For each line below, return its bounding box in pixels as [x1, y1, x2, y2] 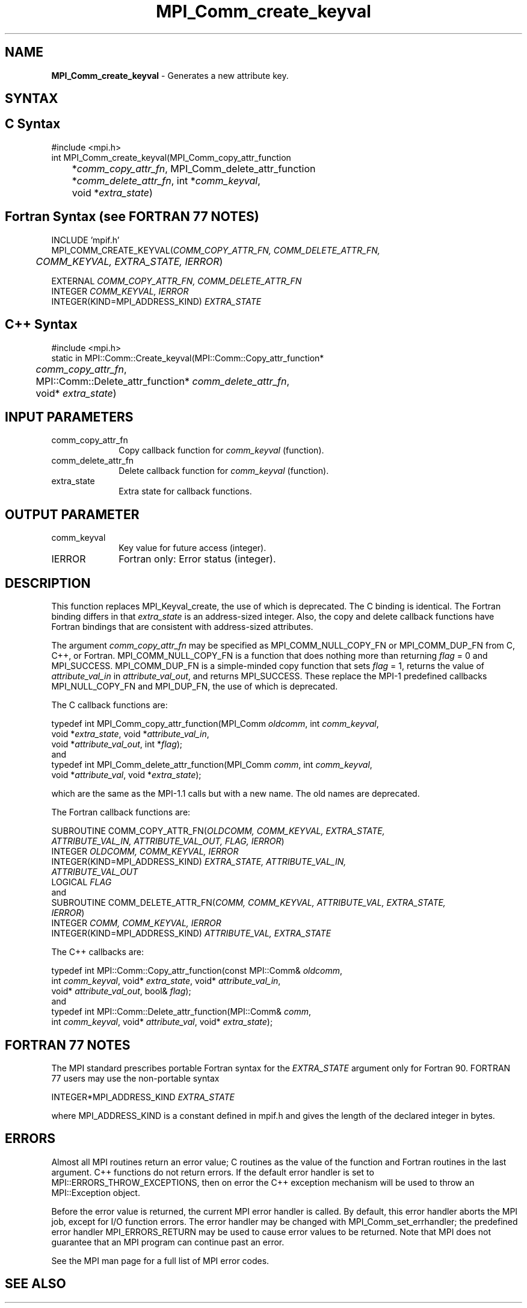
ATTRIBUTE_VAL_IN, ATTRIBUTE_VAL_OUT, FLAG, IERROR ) [51, 836, 285, 847]
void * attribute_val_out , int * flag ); [51, 739, 183, 750]
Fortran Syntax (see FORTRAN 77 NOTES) [5, 209, 259, 225]
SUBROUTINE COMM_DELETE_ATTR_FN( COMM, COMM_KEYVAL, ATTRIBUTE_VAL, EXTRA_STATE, [51, 897, 446, 908]
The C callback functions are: [51, 700, 168, 711]
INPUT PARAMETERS [5, 409, 134, 425]
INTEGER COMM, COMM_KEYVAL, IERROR [51, 918, 221, 929]
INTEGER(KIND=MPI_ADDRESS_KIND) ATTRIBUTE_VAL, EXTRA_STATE [51, 928, 331, 939]
